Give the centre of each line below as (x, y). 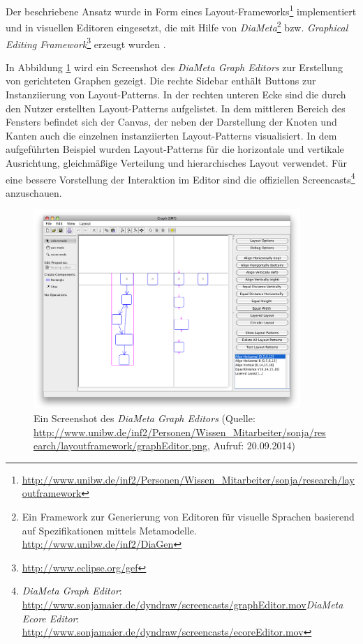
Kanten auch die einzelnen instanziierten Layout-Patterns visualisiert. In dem (171, 135)
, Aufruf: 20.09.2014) (251, 445)
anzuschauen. (34, 192)
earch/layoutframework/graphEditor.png (120, 445)
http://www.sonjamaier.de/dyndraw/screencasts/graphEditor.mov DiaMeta (183, 604)
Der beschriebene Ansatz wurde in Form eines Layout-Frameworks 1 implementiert (181, 10)
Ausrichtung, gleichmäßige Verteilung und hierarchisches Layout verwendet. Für (177, 162)
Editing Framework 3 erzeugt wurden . (86, 43)
